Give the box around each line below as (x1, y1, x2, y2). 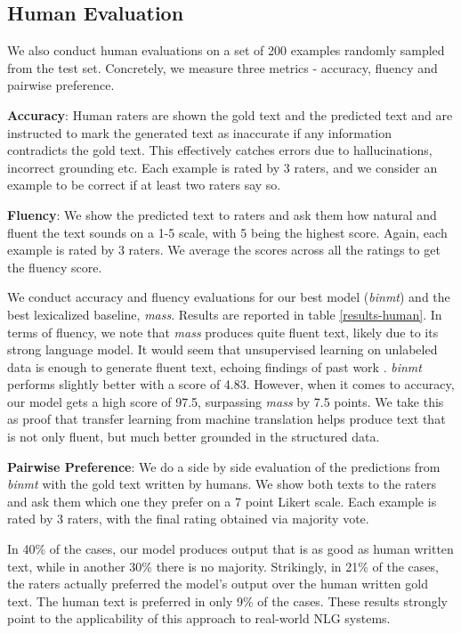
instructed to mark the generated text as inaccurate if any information (7, 123, 392, 142)
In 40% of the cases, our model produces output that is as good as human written (7, 540, 454, 558)
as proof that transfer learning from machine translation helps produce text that (7, 410, 446, 428)
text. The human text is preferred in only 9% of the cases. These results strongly (7, 591, 448, 610)
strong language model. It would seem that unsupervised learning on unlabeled (7, 340, 438, 359)
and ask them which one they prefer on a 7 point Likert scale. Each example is (7, 491, 437, 510)
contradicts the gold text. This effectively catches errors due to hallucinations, (7, 141, 433, 159)
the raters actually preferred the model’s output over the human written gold (7, 574, 428, 593)
